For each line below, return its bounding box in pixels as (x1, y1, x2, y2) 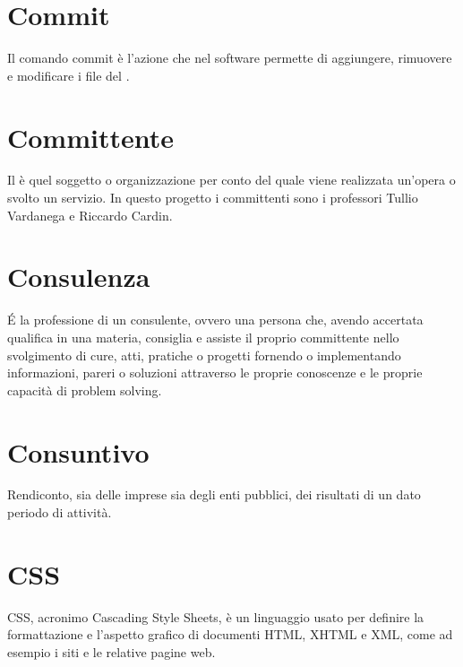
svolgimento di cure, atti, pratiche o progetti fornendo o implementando (7, 345, 401, 364)
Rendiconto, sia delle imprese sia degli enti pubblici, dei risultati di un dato (7, 485, 421, 504)
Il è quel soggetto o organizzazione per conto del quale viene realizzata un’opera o (7, 170, 456, 189)
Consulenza (7, 258, 150, 295)
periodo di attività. (7, 503, 112, 522)
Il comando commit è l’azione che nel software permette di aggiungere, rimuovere (7, 48, 452, 67)
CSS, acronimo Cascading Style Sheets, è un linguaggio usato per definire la (7, 607, 424, 626)
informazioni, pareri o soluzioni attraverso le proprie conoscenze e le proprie (7, 363, 423, 382)
